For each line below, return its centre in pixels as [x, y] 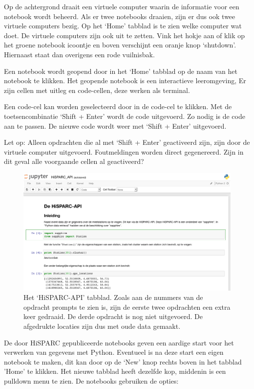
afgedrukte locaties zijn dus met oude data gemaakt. [102, 326]
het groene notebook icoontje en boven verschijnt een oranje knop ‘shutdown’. [120, 45]
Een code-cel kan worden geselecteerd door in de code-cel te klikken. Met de [118, 106]
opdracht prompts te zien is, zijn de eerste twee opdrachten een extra [127, 307]
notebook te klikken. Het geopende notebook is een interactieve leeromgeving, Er [125, 80]
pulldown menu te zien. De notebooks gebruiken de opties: [91, 380]
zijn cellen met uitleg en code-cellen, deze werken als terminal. [97, 90]
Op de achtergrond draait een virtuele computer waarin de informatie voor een [122, 6]
